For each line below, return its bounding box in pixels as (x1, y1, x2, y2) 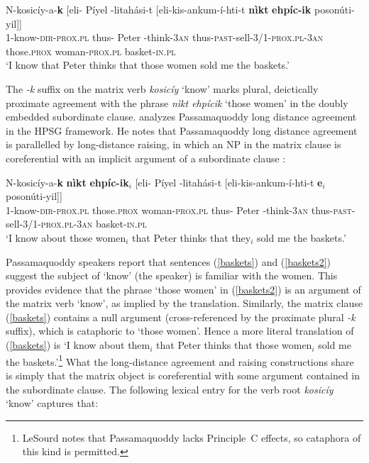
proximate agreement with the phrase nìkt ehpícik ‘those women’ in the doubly (6, 95, 348, 110)
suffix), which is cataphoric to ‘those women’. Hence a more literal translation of (6, 323, 354, 338)
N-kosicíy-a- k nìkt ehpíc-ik (6, 174, 129, 189)
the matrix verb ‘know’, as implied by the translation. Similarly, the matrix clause (6, 296, 363, 311)
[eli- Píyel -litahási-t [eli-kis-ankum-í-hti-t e (135, 174, 323, 189)
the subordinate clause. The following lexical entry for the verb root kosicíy (6, 381, 334, 396)
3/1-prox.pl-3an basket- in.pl (23, 216, 147, 231)
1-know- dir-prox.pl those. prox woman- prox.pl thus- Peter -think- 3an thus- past (6, 202, 352, 217)
